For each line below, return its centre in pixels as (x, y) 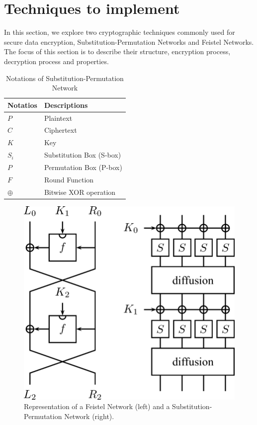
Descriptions (66, 105)
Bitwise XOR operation (80, 192)
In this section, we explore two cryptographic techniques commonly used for (120, 32)
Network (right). (89, 416)
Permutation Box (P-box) (83, 167)
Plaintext (58, 118)
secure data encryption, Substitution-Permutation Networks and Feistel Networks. (129, 42)
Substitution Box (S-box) (83, 155)
